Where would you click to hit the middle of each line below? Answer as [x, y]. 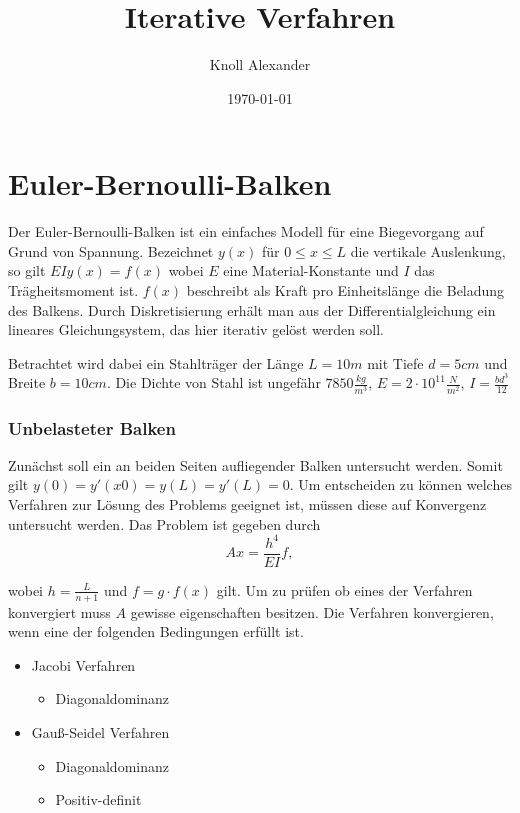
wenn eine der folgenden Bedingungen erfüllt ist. [156, 631]
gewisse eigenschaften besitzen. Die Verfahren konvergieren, [312, 611]
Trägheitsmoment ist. [73, 290]
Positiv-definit [98, 799]
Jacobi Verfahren [83, 664]
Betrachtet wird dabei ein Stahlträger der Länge [156, 362]
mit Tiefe [395, 362]
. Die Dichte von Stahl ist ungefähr [213, 382]
